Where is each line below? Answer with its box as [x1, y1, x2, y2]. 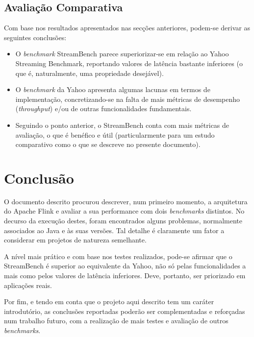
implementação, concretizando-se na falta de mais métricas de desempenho [15, 94, 240, 104]
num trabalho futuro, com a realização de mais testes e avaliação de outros [4, 315, 229, 326]
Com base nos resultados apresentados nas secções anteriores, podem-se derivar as [4, 23, 250, 33]
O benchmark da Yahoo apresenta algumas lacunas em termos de [15, 84, 210, 95]
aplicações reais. [4, 280, 52, 290]
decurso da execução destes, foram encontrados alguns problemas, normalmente [4, 216, 242, 226]
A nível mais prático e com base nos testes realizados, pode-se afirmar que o [4, 251, 232, 261]
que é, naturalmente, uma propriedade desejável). [15, 68, 164, 78]
